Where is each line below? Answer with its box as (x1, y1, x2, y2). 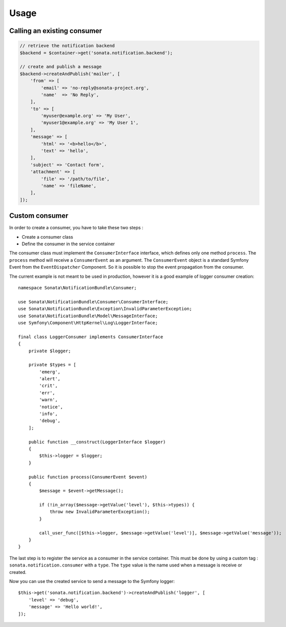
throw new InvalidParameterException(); (49, 509, 150, 515)
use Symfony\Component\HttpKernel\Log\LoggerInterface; (18, 320, 158, 325)
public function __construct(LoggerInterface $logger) (28, 439, 166, 445)
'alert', (39, 376, 60, 382)
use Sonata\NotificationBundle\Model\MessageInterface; (18, 313, 158, 319)
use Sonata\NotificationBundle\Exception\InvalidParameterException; (18, 306, 192, 312)
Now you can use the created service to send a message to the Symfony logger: (9, 578, 175, 584)
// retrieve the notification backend (19, 43, 115, 49)
